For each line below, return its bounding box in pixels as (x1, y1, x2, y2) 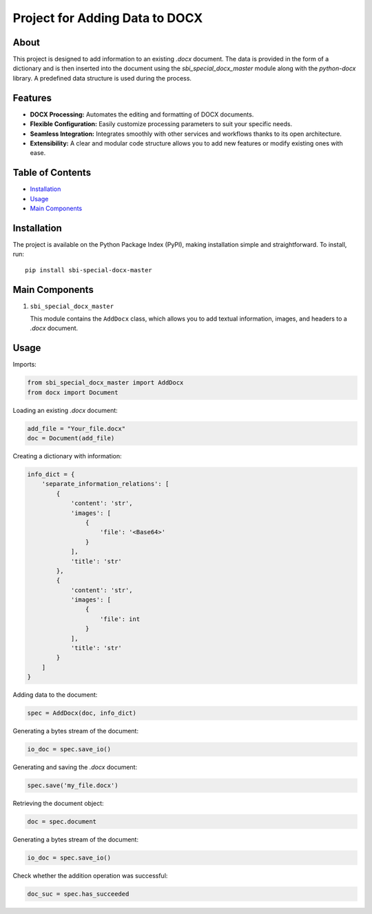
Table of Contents (12, 167, 92, 179)
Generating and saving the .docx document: (12, 763, 138, 771)
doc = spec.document (27, 817, 96, 826)
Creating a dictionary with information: (12, 452, 122, 460)
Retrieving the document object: (12, 800, 104, 808)
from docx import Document (27, 388, 118, 396)
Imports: (12, 360, 37, 369)
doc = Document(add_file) (27, 434, 115, 443)
